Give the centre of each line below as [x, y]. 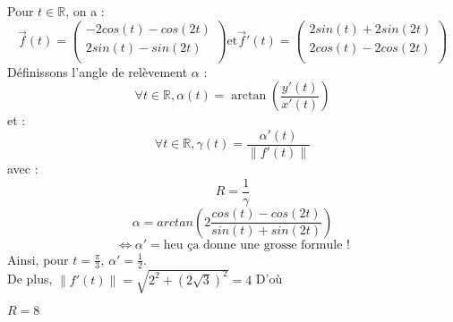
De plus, [30, 279]
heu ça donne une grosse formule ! [256, 245]
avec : [23, 168]
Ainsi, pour [38, 259]
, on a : [85, 11]
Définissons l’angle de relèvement [98, 71]
